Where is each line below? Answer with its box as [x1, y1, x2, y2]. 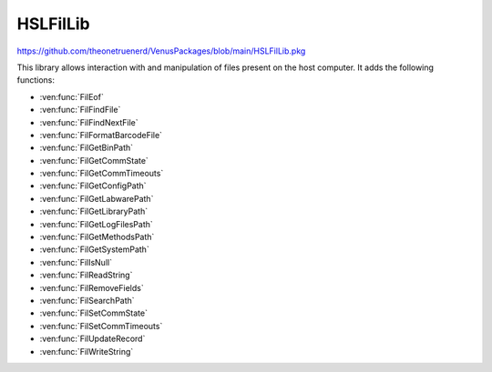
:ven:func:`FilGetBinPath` [39, 142, 134, 154]
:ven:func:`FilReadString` [39, 269, 133, 281]
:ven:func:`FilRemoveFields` [39, 282, 145, 293]
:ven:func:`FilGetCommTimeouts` [39, 168, 164, 179]
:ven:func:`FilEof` [39, 91, 104, 102]
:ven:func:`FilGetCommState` [39, 155, 149, 166]
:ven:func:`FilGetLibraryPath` [39, 206, 149, 217]
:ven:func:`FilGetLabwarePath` [39, 193, 154, 204]
